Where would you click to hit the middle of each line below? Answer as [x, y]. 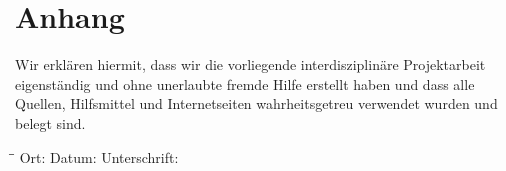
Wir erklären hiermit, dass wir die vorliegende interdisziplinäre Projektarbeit [250, 64]
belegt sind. [50, 122]
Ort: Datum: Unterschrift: [99, 156]
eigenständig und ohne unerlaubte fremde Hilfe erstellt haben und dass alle [245, 83]
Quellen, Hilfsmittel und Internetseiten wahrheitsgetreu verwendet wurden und [256, 103]
